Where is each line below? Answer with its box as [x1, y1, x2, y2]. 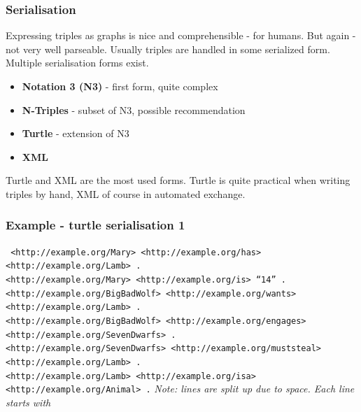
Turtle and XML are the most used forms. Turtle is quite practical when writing [6, 173, 351, 187]
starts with [6, 395, 51, 409]
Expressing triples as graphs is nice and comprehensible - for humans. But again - [6, 28, 356, 43]
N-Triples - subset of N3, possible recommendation [22, 102, 246, 117]
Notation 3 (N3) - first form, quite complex [22, 79, 218, 93]
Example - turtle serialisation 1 [6, 216, 185, 234]
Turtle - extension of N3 [22, 126, 129, 141]
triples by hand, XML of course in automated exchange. [6, 186, 246, 201]
